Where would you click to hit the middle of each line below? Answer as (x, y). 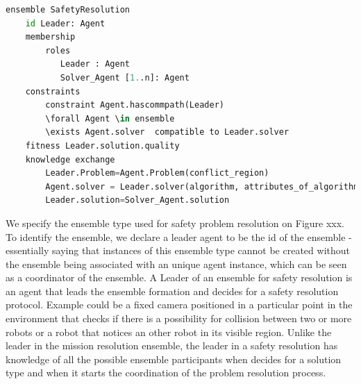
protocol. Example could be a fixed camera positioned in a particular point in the (179, 304)
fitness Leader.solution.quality (102, 145)
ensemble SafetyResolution (68, 10)
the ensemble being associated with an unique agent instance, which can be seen (176, 264)
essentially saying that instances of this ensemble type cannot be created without (178, 250)
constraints (53, 91)
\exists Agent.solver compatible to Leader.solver (167, 132)
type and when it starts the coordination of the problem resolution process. (166, 373)
